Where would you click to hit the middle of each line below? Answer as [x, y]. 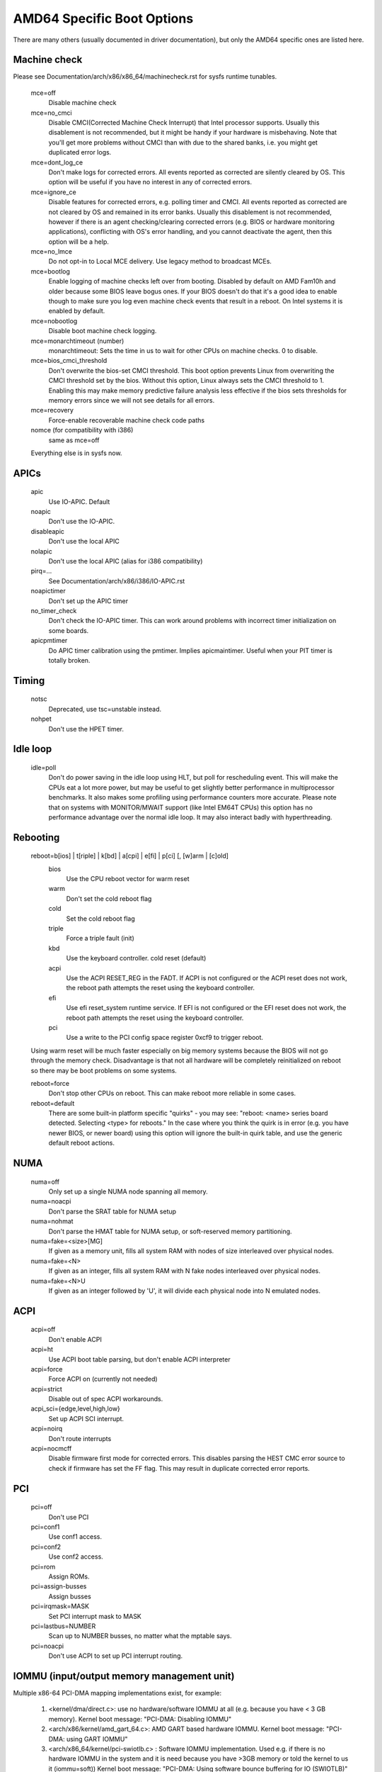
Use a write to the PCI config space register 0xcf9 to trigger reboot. [165, 1038]
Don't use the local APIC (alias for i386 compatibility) [126, 561]
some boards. [69, 630]
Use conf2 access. [76, 1557]
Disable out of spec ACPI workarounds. [106, 1399]
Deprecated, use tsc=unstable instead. [105, 709]
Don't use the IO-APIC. [82, 522]
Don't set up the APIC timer [88, 601]
